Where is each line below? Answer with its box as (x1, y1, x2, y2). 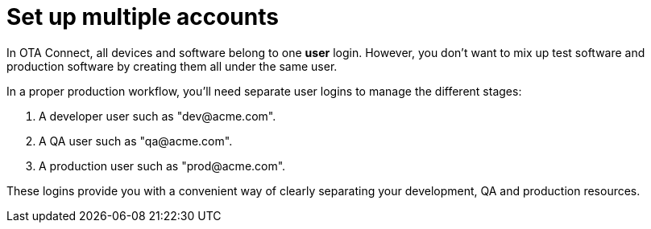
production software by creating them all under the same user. (6, 59, 338, 73)
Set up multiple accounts (6, 3, 279, 31)
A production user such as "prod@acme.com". (39, 158, 286, 173)
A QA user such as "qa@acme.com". (39, 133, 233, 148)
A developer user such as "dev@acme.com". (39, 108, 276, 123)
